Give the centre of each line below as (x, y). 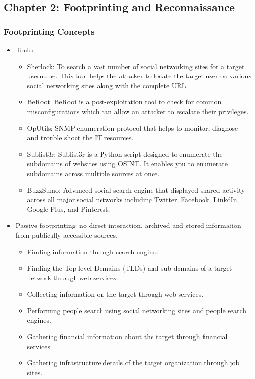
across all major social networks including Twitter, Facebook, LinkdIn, (133, 199)
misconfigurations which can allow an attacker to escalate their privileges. (138, 111)
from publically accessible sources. (66, 235)
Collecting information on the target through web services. (115, 294)
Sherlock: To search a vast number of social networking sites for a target (136, 66)
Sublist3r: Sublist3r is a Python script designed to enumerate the (125, 154)
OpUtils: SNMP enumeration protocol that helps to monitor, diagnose (133, 128)
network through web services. (73, 277)
